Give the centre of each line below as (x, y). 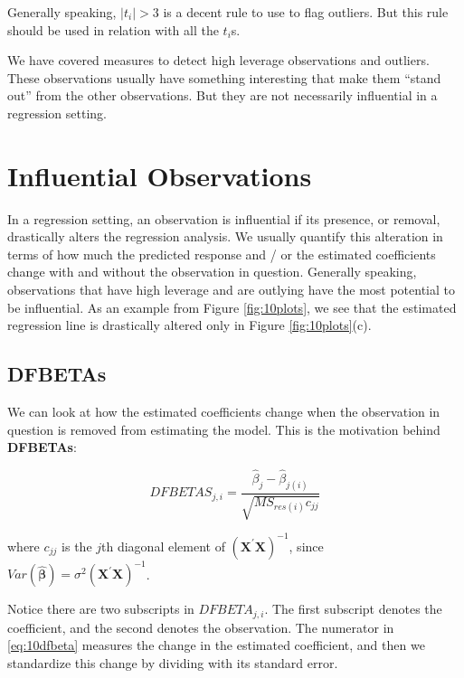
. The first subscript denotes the (353, 609)
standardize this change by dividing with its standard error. (173, 662)
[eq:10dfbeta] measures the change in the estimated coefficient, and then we (216, 645)
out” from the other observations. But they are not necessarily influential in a (223, 95)
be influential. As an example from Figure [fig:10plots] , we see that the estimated (232, 307)
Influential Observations (160, 175)
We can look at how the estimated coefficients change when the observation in (224, 412)
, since (306, 546)
